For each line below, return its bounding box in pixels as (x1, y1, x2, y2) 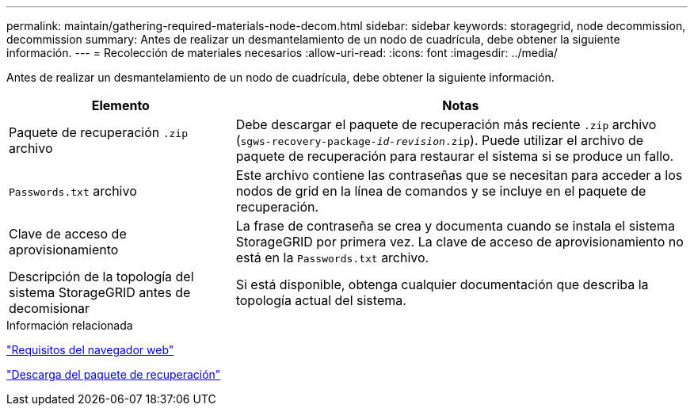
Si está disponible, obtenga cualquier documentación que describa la (235, 277, 649, 292)
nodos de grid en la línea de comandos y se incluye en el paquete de (235, 183, 646, 199)
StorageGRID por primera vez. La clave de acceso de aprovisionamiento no (235, 234, 684, 250)
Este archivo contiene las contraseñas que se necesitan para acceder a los (235, 167, 683, 183)
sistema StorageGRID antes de (9, 284, 191, 300)
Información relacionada (6, 319, 133, 332)
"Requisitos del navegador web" (6, 343, 174, 357)
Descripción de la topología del (9, 269, 194, 284)
